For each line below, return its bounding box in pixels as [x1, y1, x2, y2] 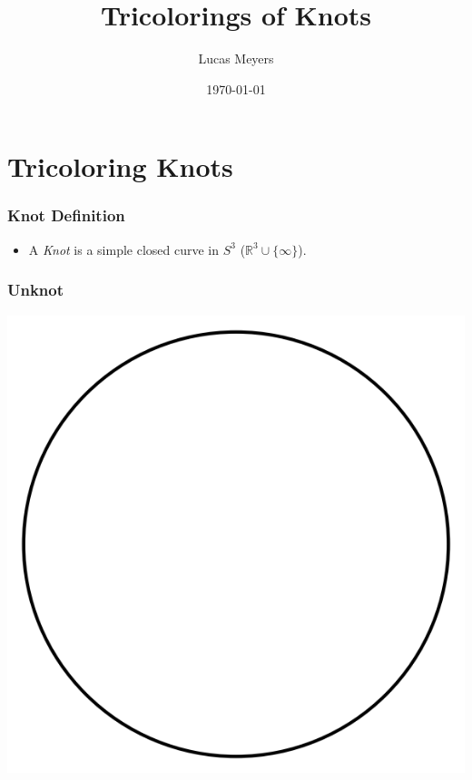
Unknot [7, 278, 64, 301]
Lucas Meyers [198, 49, 274, 68]
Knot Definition [7, 204, 125, 227]
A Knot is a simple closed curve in [28, 239, 220, 258]
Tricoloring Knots [7, 148, 233, 185]
